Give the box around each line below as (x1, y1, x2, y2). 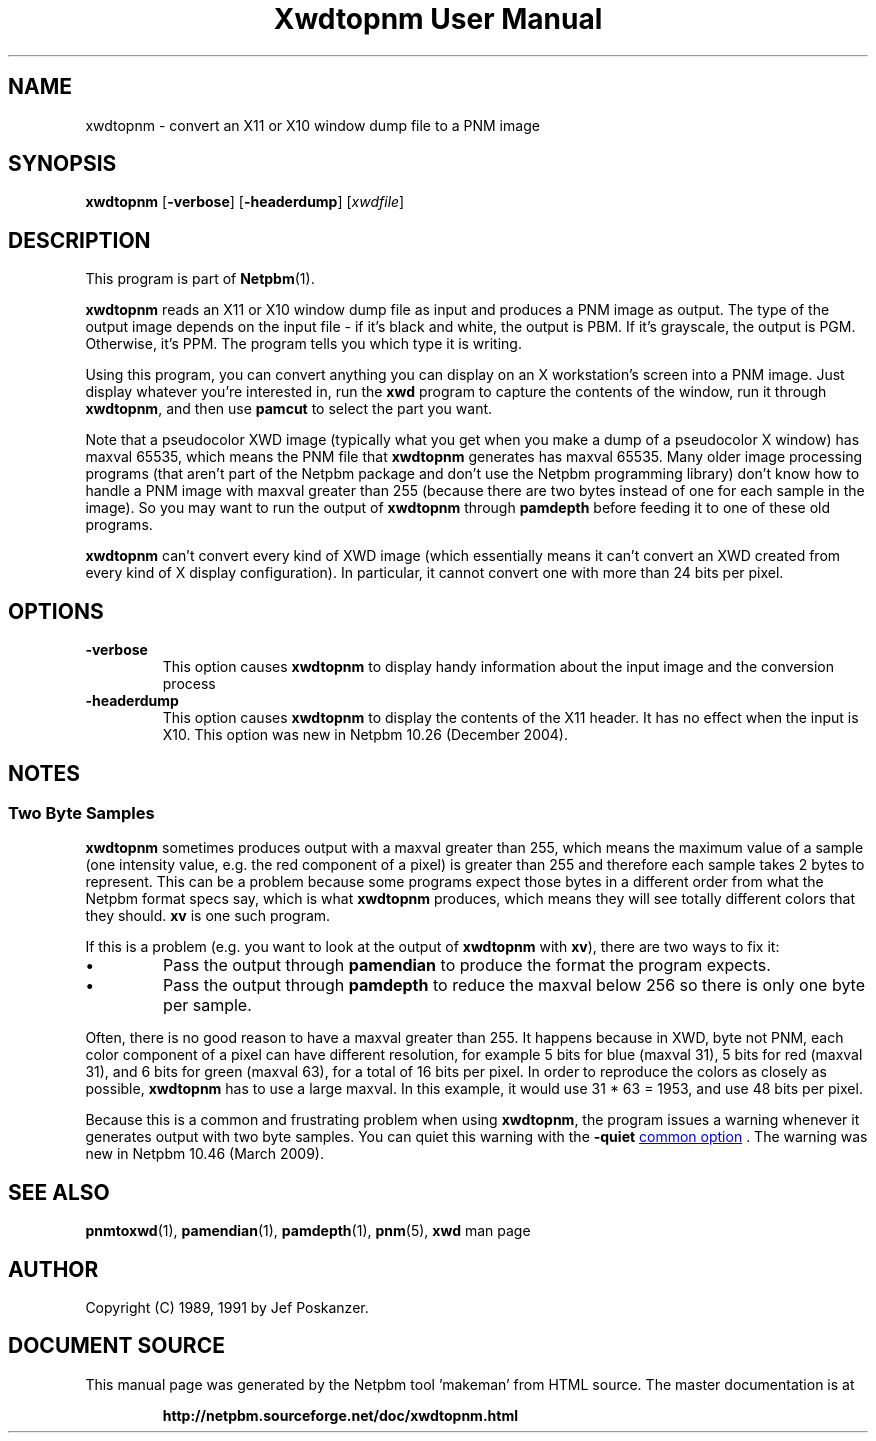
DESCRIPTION (8, 227, 151, 253)
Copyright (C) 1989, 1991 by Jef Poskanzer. (85, 1299, 369, 1317)
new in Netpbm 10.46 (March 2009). (85, 1145, 324, 1163)
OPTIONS (8, 598, 104, 624)
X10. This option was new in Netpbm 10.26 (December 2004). (162, 726, 569, 744)
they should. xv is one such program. (85, 907, 331, 925)
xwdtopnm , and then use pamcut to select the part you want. (85, 400, 493, 418)
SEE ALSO (8, 1179, 110, 1205)
